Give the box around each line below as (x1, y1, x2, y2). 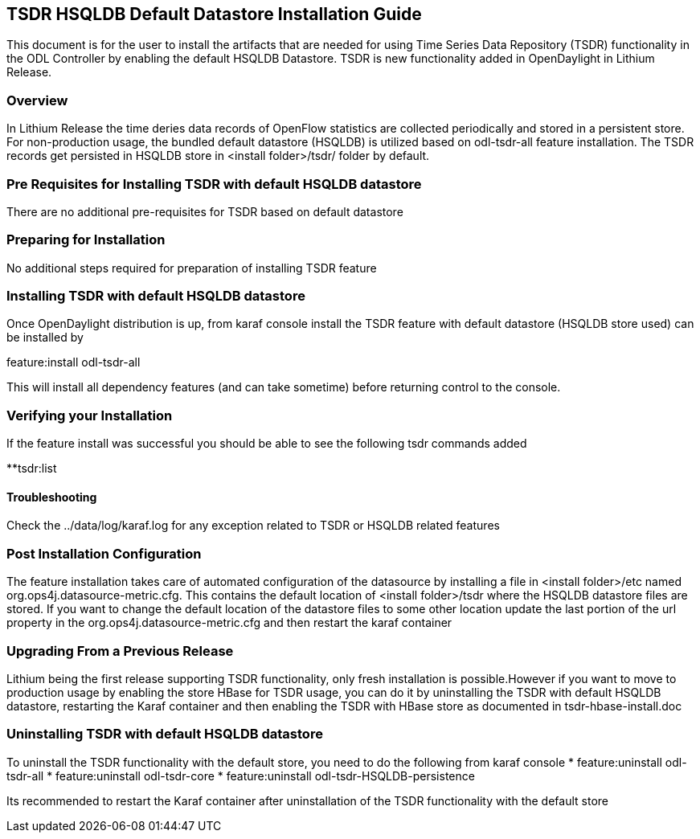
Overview (6, 92, 68, 108)
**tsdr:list (6, 461, 57, 476)
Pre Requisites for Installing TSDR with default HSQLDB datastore (6, 175, 422, 192)
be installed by (6, 330, 84, 345)
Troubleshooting (6, 489, 97, 504)
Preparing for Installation (6, 231, 166, 248)
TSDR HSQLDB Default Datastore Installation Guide (6, 4, 422, 24)
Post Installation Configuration (6, 545, 202, 562)
